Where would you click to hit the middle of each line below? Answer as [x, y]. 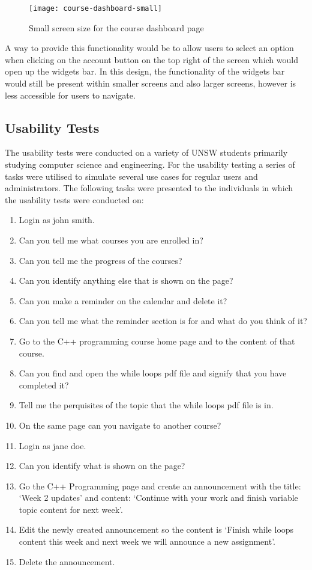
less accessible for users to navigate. [70, 95]
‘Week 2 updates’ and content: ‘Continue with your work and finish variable [158, 498]
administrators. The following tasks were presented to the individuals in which [149, 188]
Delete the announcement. [67, 561]
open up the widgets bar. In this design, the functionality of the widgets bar [145, 71]
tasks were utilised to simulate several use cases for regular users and [131, 176]
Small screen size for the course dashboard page [116, 27]
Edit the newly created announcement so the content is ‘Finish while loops [156, 529]
